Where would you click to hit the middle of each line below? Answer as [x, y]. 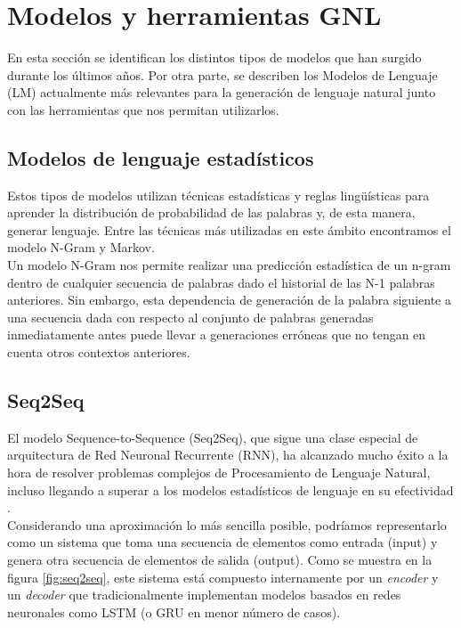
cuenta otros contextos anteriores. [99, 352]
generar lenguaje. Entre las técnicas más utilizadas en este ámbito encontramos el [229, 229]
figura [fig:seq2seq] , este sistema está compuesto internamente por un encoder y [223, 577]
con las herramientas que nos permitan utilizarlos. [143, 109]
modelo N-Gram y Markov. [81, 247]
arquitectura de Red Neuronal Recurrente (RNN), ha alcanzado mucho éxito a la [228, 455]
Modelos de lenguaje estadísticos [161, 157]
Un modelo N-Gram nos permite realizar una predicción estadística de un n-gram [229, 265]
